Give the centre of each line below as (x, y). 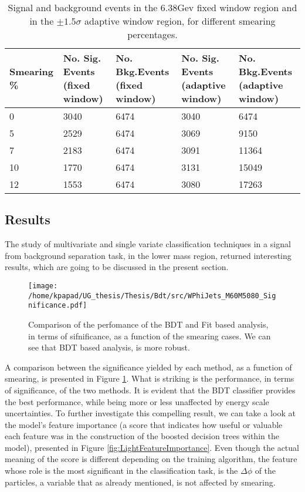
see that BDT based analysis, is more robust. (109, 347)
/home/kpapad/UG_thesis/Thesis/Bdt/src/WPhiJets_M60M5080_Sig (152, 296)
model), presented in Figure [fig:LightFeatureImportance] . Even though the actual (152, 447)
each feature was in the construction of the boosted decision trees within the (142, 436)
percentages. (152, 34)
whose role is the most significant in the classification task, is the (121, 471)
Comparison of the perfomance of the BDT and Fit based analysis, (148, 324)
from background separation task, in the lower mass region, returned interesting (148, 255)
